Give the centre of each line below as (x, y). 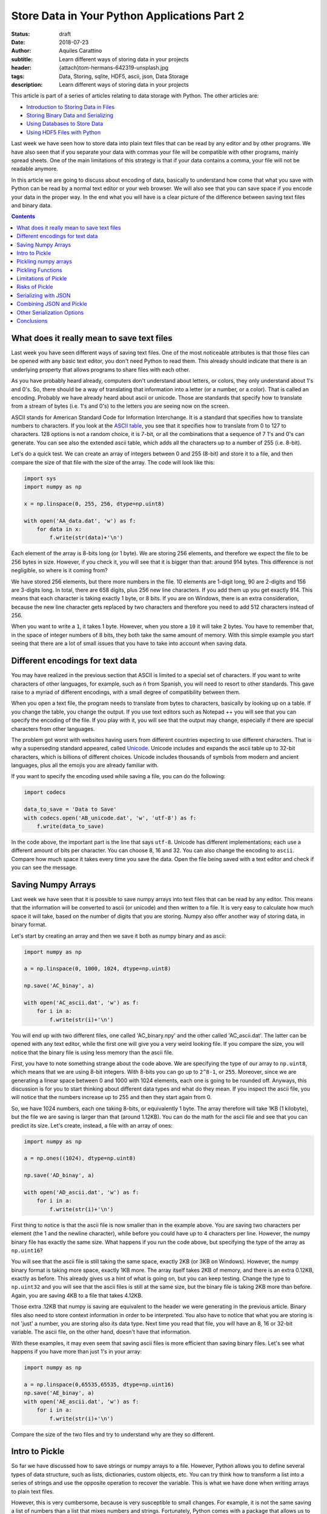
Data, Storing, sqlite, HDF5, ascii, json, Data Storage (124, 76)
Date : (18, 42)
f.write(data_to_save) (70, 826)
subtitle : (22, 59)
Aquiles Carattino (81, 51)
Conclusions (32, 321)
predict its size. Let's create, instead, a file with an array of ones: (92, 1125)
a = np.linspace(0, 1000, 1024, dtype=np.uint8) (97, 969)
